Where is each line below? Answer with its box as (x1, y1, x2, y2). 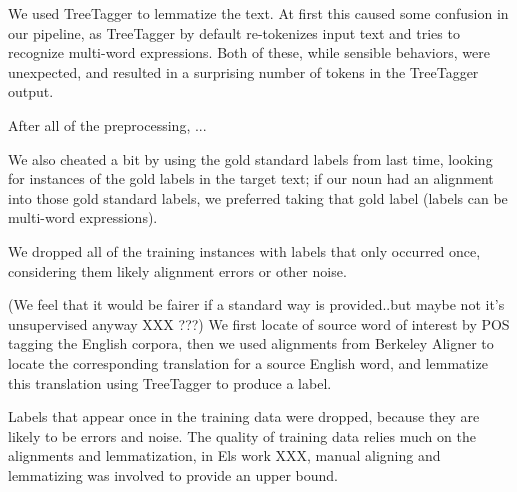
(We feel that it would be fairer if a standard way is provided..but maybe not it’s (8, 294, 505, 315)
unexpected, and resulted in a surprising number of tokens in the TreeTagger (8, 61, 479, 82)
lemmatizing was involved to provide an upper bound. (8, 464, 338, 485)
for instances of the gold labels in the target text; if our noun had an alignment (8, 168, 494, 189)
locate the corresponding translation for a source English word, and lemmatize (8, 352, 488, 373)
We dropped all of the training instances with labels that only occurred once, (8, 240, 481, 261)
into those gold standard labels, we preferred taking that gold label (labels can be (8, 187, 508, 208)
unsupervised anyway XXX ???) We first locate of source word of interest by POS (8, 313, 510, 334)
